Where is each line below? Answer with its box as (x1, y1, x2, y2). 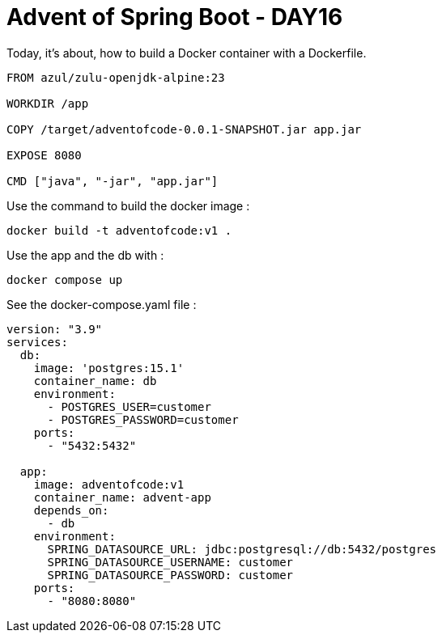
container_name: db (33, 374, 157, 387)
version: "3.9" (6, 322, 103, 336)
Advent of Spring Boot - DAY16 (6, 3, 343, 31)
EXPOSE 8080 (6, 148, 82, 162)
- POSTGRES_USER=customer (47, 400, 211, 413)
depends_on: (33, 503, 109, 517)
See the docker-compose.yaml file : (6, 297, 197, 311)
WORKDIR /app (6, 96, 89, 110)
